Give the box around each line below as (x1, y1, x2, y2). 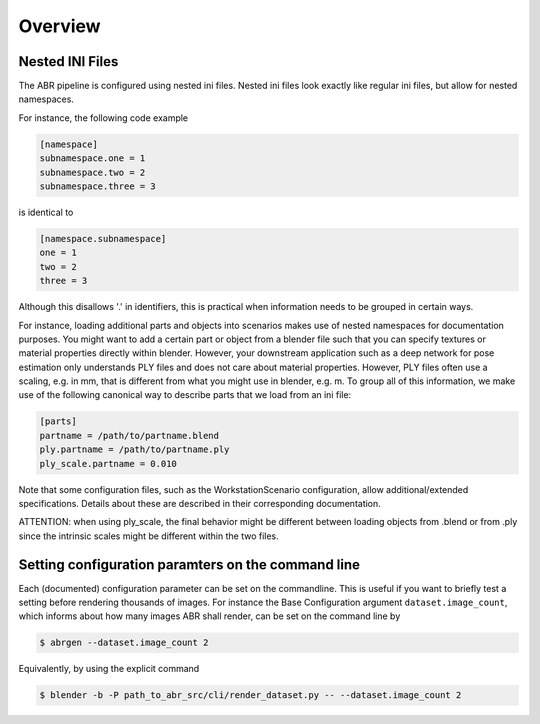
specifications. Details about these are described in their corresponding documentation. (18, 498, 382, 509)
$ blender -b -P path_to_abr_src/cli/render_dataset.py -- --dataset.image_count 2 (39, 690, 462, 701)
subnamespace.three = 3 (39, 181, 157, 192)
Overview (18, 15, 101, 37)
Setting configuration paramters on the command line (18, 556, 360, 573)
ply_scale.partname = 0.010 (39, 458, 177, 469)
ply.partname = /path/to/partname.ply (39, 444, 230, 455)
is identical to (18, 206, 74, 218)
